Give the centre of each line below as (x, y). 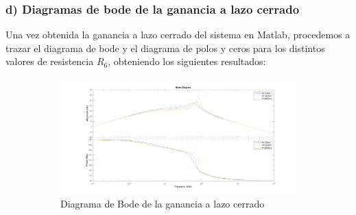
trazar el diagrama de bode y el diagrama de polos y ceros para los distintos (165, 48)
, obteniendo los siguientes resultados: (187, 61)
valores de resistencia (50, 61)
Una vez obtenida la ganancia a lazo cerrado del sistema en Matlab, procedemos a (178, 35)
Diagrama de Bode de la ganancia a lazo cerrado (163, 203)
